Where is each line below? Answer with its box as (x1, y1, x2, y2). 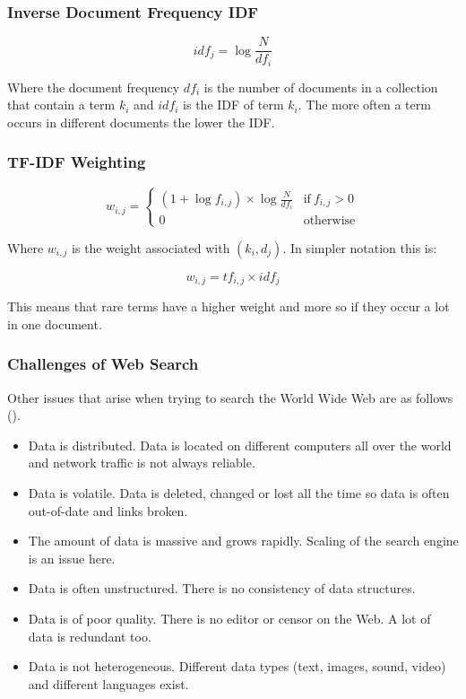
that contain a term (7, 95, 116, 114)
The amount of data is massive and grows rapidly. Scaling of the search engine (28, 531, 459, 550)
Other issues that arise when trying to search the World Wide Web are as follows (7, 388, 453, 406)
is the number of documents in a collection (203, 77, 438, 96)
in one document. (7, 314, 102, 333)
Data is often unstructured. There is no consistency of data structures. (28, 579, 416, 598)
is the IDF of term (183, 95, 284, 114)
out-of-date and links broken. (28, 501, 188, 520)
